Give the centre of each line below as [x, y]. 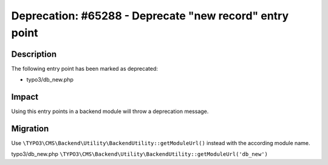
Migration [30, 128]
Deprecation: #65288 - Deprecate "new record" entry [150, 16]
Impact [25, 97]
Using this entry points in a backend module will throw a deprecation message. [110, 111]
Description [34, 54]
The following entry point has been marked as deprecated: [84, 68]
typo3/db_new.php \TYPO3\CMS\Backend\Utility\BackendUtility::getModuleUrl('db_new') [140, 154]
